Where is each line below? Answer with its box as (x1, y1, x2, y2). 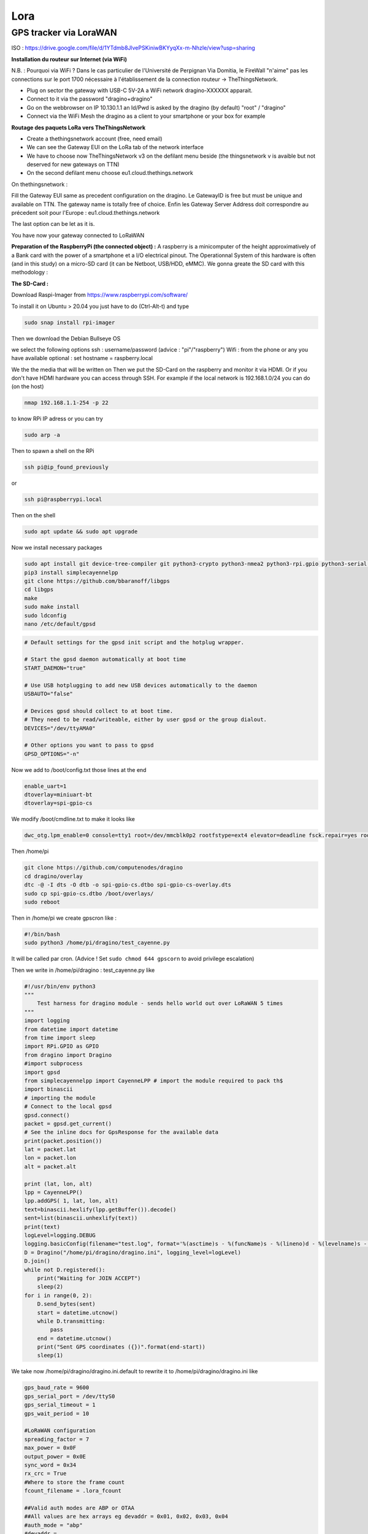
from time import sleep (24, 1035, 96, 1041)
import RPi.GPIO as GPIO (24, 1043, 99, 1050)
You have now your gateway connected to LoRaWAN (11, 231, 145, 239)
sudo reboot (24, 898, 61, 905)
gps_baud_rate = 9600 (24, 1384, 90, 1391)
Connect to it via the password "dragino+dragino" (26, 95, 153, 102)
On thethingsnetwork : (11, 180, 68, 188)
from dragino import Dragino (24, 1051, 112, 1058)
